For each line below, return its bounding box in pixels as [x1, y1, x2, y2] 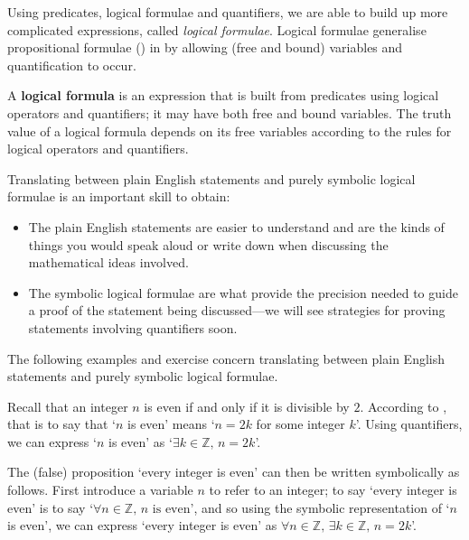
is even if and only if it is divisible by [144, 396, 350, 415]
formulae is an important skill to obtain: [7, 187, 230, 206]
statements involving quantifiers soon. [28, 318, 238, 337]
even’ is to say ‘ [7, 498, 94, 517]
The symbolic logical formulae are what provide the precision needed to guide [28, 283, 458, 302]
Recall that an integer [7, 396, 128, 415]
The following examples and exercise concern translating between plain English [7, 349, 446, 368]
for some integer [256, 414, 345, 433]
